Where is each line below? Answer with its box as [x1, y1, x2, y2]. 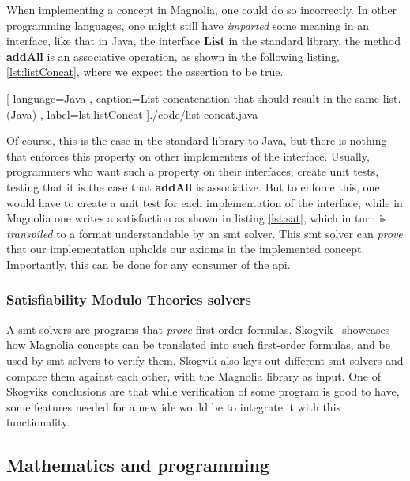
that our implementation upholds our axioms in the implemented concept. [6, 240, 365, 257]
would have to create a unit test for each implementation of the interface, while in [6, 194, 403, 210]
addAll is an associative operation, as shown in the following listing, [6, 47, 340, 64]
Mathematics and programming [6, 453, 270, 477]
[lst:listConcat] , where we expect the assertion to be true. [6, 63, 284, 80]
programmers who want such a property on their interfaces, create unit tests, [6, 163, 379, 180]
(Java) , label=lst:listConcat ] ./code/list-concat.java [6, 105, 258, 122]
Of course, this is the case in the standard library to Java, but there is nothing [6, 132, 387, 149]
